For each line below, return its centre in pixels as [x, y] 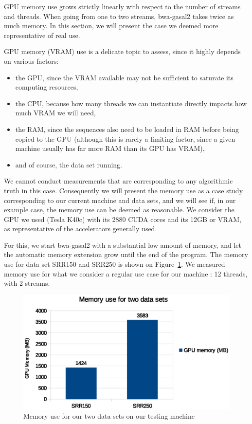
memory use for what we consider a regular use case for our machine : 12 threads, [126, 273]
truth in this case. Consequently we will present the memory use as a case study [124, 190]
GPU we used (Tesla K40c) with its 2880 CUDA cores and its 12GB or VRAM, [123, 219]
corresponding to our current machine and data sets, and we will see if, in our [120, 200]
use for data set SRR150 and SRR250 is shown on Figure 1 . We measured [115, 264]
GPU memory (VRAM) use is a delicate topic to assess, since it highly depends [122, 51]
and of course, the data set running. [69, 164]
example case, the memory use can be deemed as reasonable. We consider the [119, 210]
